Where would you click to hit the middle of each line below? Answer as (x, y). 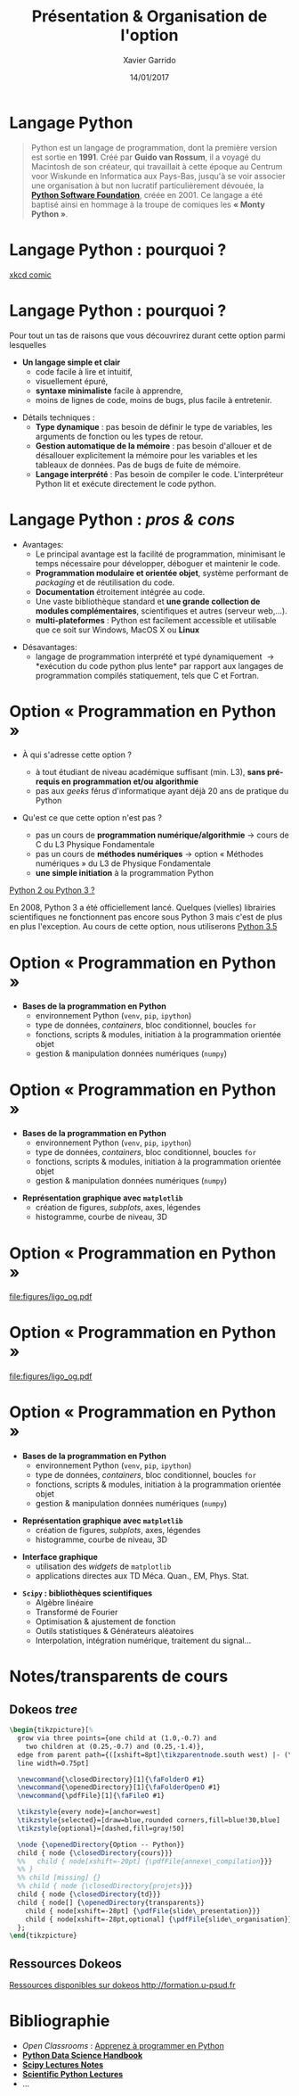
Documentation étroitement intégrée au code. (120, 591)
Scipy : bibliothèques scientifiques (87, 1593)
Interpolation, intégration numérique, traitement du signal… (143, 1641)
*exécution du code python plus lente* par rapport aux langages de (159, 665)
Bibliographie (60, 2021)
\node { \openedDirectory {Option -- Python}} (101, 1844)
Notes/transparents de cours (119, 1676)
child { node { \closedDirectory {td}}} (89, 1894)
